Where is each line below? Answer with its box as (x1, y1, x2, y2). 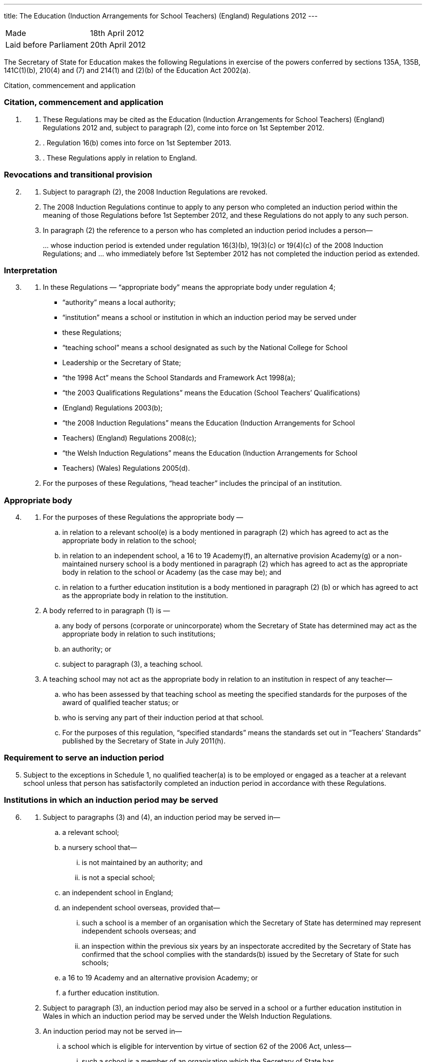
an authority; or (62, 645, 111, 653)
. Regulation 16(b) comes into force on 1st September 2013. (43, 138, 231, 147)
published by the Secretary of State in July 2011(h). (62, 737, 226, 745)
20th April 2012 (90, 40, 146, 50)
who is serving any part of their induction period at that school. (62, 713, 264, 722)
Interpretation (4, 265, 57, 275)
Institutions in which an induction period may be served (4, 795, 218, 805)
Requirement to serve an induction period (4, 753, 164, 763)
